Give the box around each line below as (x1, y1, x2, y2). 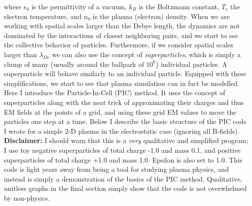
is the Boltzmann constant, (138, 1, 219, 11)
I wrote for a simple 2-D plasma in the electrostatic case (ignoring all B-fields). (4, 125, 240, 136)
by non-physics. (4, 192, 50, 203)
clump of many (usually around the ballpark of (4, 59, 144, 69)
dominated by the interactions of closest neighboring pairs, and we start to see (4, 30, 238, 40)
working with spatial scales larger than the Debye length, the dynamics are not (4, 21, 240, 31)
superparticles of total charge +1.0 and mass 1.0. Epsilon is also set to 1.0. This (4, 154, 243, 165)
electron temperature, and (4, 11, 82, 21)
